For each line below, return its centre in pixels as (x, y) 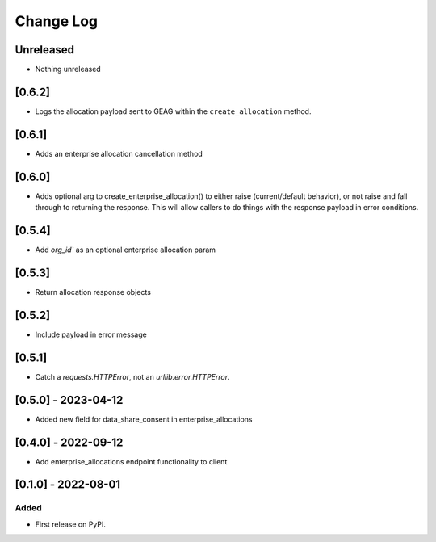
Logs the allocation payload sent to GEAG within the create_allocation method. (173, 111)
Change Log (57, 21)
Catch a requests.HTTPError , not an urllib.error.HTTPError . (132, 376)
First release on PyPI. (71, 524)
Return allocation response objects (93, 292)
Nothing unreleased (68, 69)
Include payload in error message (91, 334)
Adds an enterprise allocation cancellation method (119, 153)
